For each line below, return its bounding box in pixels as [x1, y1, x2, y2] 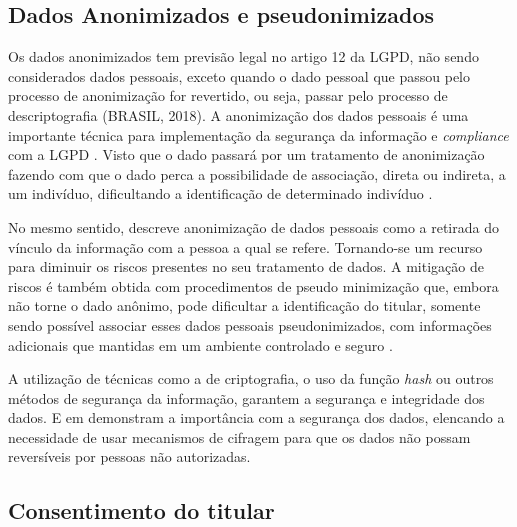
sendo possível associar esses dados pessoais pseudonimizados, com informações [8, 314, 492, 335]
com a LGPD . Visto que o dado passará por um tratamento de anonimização [8, 144, 485, 165]
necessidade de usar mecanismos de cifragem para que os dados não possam [8, 426, 471, 447]
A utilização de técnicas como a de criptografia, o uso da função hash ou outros [8, 368, 494, 389]
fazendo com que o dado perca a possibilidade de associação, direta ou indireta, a [8, 163, 506, 184]
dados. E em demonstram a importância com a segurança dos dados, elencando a [8, 407, 505, 428]
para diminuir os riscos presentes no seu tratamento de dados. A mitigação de [8, 256, 484, 277]
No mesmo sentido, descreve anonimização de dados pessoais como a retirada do [8, 216, 499, 237]
